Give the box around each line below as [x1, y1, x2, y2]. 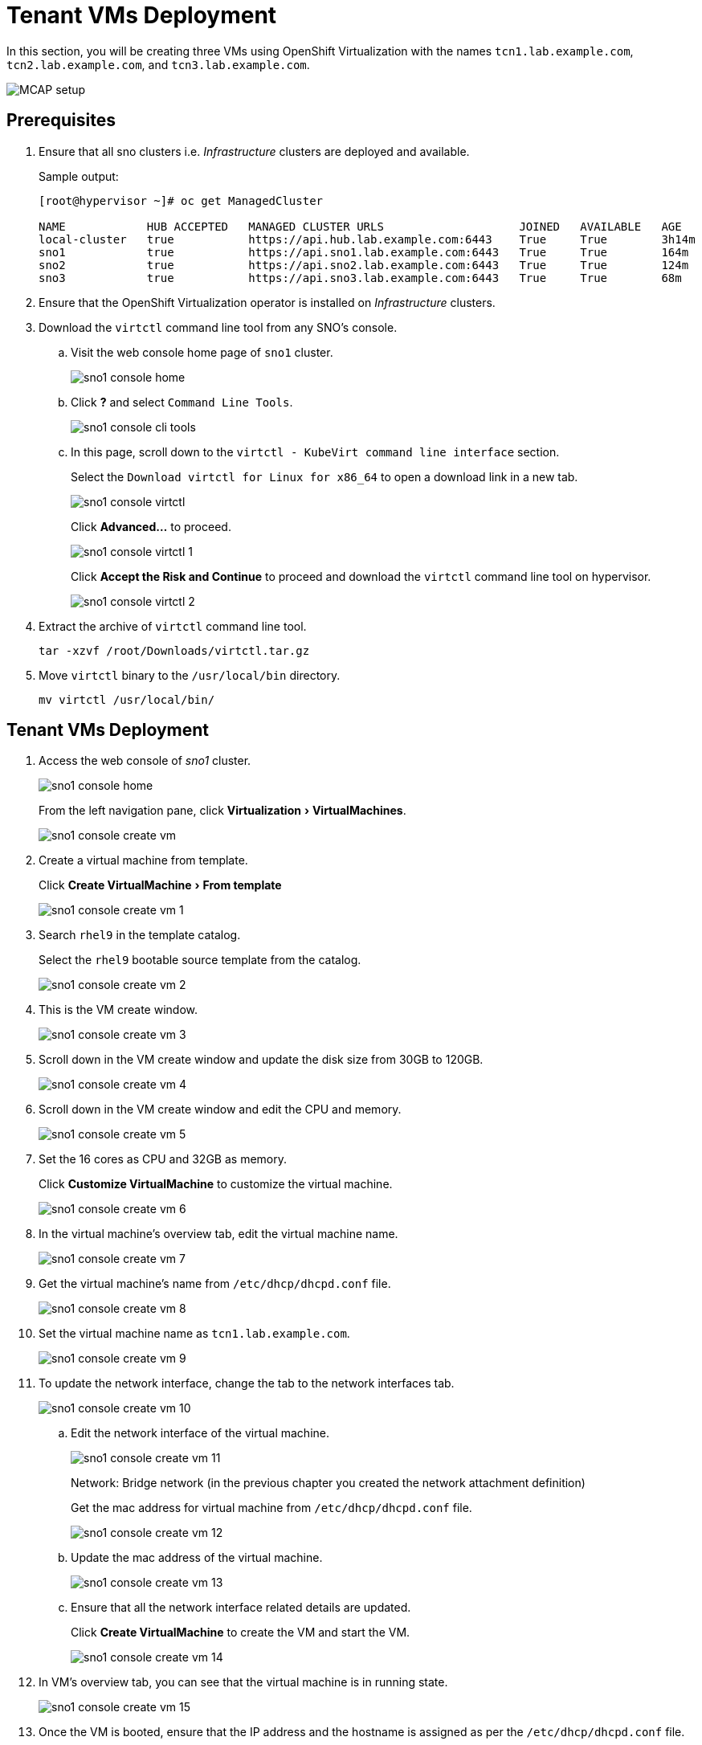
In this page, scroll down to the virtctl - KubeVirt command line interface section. [71, 444, 560, 459]
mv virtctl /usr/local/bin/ [39, 693, 215, 706]
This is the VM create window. [39, 1003, 198, 1017]
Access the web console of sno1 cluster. [39, 754, 251, 768]
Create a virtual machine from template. [39, 853, 248, 868]
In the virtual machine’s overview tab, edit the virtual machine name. [39, 1227, 398, 1241]
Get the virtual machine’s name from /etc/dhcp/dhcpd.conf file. [39, 1277, 391, 1291]
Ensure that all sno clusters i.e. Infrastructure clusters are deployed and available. [39, 144, 470, 158]
